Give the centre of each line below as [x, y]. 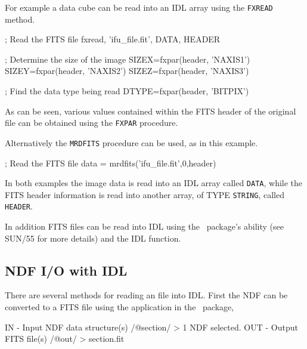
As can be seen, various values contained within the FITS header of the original [151, 111]
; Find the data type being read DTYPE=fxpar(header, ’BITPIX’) [127, 91]
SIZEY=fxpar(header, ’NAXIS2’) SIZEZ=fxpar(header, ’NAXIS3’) [127, 71]
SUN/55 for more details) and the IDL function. [93, 238]
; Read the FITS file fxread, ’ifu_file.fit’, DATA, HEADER [113, 39]
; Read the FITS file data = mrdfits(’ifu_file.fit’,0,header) [111, 163]
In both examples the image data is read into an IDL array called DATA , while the [154, 183]
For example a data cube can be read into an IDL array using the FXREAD [139, 7]
